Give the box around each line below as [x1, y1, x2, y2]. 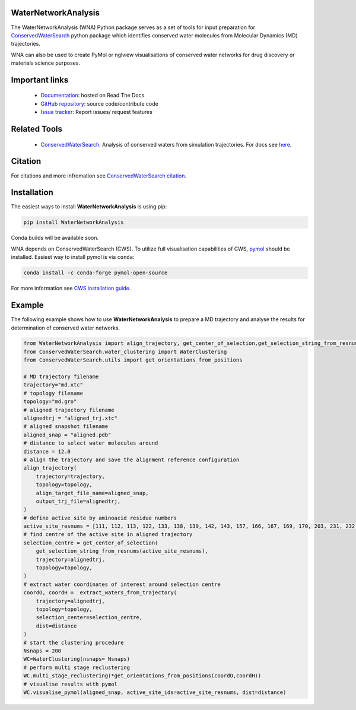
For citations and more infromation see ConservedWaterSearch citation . [11, 172, 187, 179]
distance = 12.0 [23, 448, 71, 455]
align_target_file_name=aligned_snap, [36, 490, 149, 496]
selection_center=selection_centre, [36, 614, 142, 621]
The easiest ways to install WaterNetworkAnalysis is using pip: [11, 203, 167, 210]
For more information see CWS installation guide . [11, 285, 131, 292]
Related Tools [11, 124, 62, 134]
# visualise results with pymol [23, 680, 118, 687]
